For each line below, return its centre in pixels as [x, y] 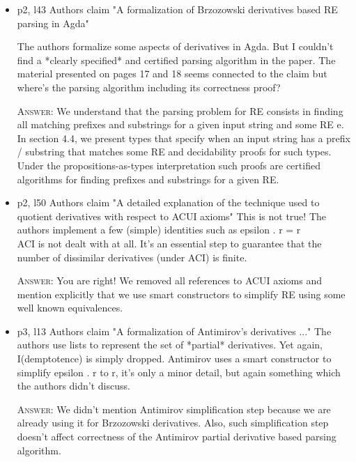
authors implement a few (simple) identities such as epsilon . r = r [159, 230]
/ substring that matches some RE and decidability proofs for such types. [174, 152]
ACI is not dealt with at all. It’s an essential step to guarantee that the [169, 243]
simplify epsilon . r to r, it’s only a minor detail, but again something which [179, 372]
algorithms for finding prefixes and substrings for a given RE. [148, 179]
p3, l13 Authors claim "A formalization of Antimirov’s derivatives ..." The [174, 331]
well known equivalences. [70, 308]
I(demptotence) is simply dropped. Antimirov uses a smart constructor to [174, 359]
